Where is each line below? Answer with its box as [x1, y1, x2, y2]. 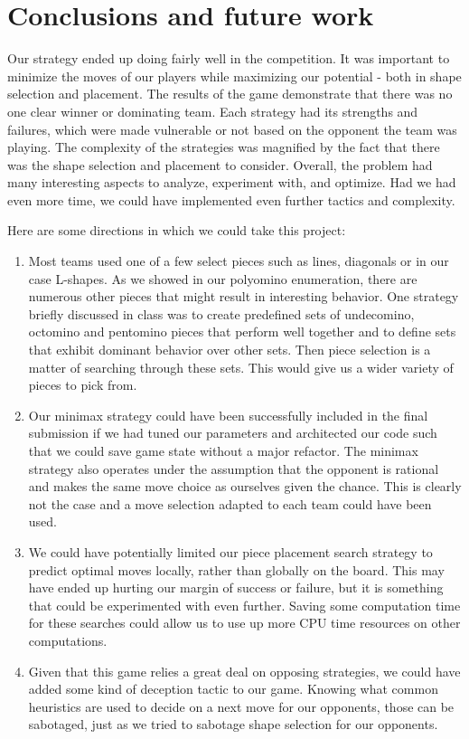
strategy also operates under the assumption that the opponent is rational [28, 459, 439, 478]
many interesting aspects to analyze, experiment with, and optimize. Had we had [7, 173, 456, 192]
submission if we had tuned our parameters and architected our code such [28, 423, 437, 442]
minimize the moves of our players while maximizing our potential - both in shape [7, 66, 462, 85]
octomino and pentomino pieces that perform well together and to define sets [28, 322, 456, 341]
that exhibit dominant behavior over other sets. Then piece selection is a [28, 340, 431, 359]
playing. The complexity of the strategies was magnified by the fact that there [7, 137, 440, 156]
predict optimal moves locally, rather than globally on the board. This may [28, 560, 445, 579]
